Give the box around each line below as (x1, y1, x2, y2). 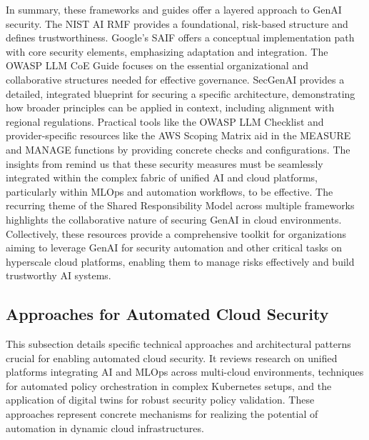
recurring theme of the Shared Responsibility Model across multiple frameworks (6, 198, 355, 213)
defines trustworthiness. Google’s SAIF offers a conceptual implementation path (6, 30, 355, 45)
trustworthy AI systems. (6, 268, 111, 283)
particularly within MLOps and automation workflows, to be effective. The (6, 184, 333, 199)
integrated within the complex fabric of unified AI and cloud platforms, (6, 170, 318, 185)
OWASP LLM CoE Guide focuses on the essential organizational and (6, 58, 308, 73)
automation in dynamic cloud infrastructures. (6, 420, 204, 435)
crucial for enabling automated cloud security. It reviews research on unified (6, 350, 338, 365)
